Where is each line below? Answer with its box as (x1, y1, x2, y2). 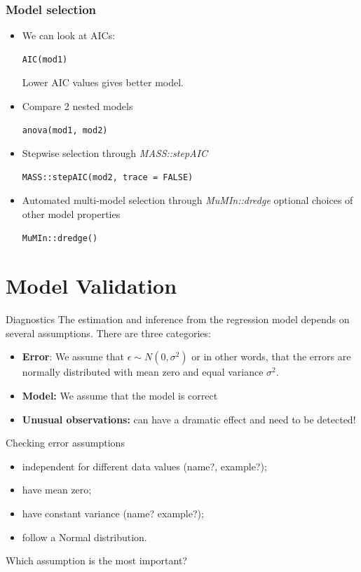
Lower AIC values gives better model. (22, 75, 184, 90)
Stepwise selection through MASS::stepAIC (22, 146, 207, 161)
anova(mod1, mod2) (22, 125, 108, 135)
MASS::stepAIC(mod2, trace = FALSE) (22, 172, 193, 182)
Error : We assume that (22, 349, 125, 364)
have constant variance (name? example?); (22, 506, 204, 521)
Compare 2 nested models (22, 99, 133, 113)
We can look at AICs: (22, 28, 116, 43)
